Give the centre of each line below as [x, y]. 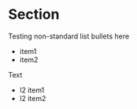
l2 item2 [33, 98]
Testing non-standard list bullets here [69, 36]
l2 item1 [32, 90]
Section [34, 15]
